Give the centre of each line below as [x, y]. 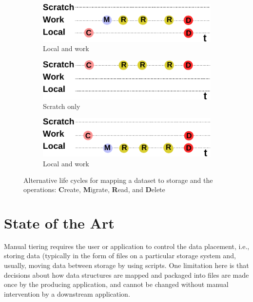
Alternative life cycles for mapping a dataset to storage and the [118, 180]
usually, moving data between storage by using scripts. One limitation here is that [126, 265]
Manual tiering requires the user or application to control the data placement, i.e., [127, 246]
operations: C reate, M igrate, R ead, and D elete [94, 189]
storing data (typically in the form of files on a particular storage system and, [120, 256]
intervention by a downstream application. [67, 293]
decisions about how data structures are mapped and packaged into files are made [126, 275]
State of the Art [59, 222]
